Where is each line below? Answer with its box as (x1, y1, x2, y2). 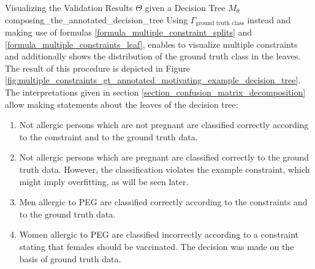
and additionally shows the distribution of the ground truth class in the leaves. (5, 50, 301, 63)
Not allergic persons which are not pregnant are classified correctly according (19, 118, 309, 131)
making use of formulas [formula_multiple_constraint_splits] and (5, 26, 252, 39)
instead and (247, 13, 291, 26)
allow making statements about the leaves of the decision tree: (5, 97, 238, 110)
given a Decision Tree (145, 1, 226, 13)
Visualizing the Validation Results (5, 1, 133, 13)
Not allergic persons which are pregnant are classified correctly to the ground (19, 151, 309, 164)
